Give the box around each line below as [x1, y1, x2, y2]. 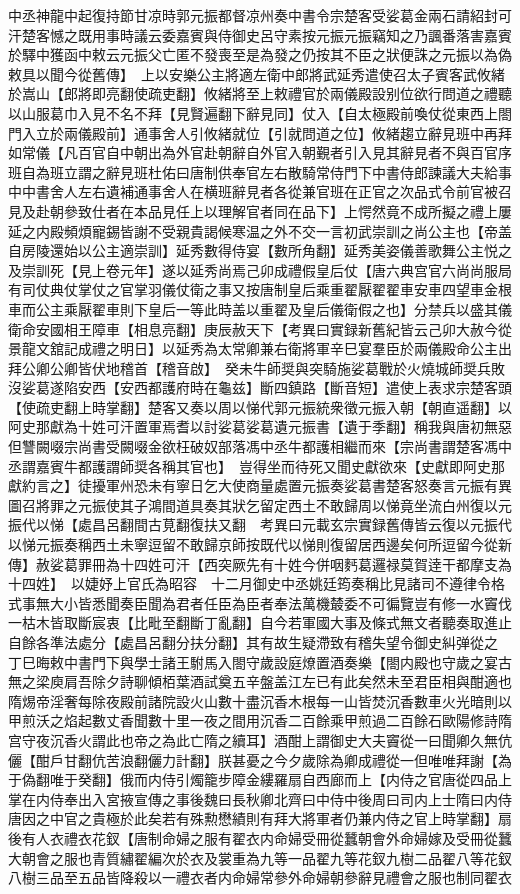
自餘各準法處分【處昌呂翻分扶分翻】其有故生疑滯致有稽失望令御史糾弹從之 [8, 632, 498, 652]
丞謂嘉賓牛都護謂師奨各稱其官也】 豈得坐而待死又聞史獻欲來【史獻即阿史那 [8, 455, 505, 476]
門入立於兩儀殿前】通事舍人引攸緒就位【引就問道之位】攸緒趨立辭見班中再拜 [8, 122, 512, 143]
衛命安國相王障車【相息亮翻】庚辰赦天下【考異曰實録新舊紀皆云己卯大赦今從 [8, 318, 512, 339]
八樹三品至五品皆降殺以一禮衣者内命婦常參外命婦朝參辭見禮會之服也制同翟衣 [8, 867, 512, 888]
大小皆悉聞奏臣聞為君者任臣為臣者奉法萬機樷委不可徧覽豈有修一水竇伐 [49, 592, 512, 613]
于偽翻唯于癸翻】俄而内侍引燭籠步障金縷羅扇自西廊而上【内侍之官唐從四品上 [8, 769, 512, 790]
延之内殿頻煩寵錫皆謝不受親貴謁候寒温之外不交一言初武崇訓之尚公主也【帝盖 [8, 220, 512, 241]
